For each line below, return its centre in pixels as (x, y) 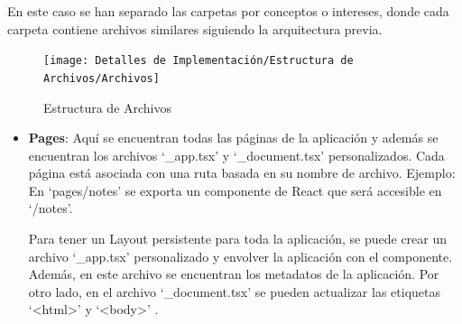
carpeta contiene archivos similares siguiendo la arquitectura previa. (195, 28)
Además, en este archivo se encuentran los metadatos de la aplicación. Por (234, 274)
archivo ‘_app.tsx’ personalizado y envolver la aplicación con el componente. (240, 256)
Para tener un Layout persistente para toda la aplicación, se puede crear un (238, 239)
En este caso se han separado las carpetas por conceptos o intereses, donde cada (228, 11)
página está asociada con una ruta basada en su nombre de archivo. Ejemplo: (242, 173)
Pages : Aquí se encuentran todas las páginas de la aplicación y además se (233, 138)
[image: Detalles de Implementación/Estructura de (199, 61)
